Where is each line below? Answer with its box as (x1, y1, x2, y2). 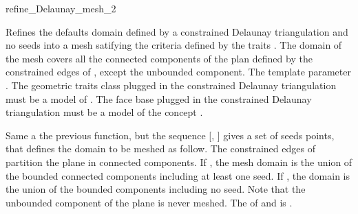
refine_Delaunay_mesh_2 (6, 1, 116, 15)
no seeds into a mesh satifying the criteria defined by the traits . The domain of (6, 38, 342, 52)
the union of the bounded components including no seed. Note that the (6, 182, 306, 196)
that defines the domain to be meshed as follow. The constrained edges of (6, 141, 315, 156)
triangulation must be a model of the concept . (6, 105, 203, 119)
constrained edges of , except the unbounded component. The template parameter (6, 64, 351, 79)
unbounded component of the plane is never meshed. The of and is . (6, 195, 293, 209)
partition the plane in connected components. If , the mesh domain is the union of (6, 154, 352, 169)
